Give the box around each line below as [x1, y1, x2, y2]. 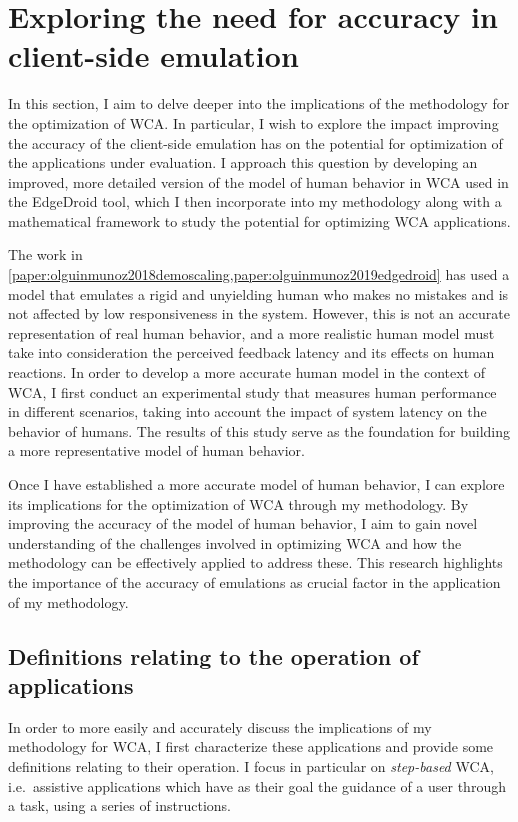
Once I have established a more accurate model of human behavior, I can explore [8, 474, 505, 494]
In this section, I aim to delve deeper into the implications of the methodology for [8, 93, 510, 114]
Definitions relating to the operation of [8, 640, 419, 671]
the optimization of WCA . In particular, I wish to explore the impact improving [8, 112, 499, 133]
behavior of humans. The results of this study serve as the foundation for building [8, 420, 511, 441]
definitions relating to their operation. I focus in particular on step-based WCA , [8, 755, 494, 776]
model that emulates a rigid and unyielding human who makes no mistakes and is [8, 283, 509, 304]
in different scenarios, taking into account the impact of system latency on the [8, 401, 487, 422]
